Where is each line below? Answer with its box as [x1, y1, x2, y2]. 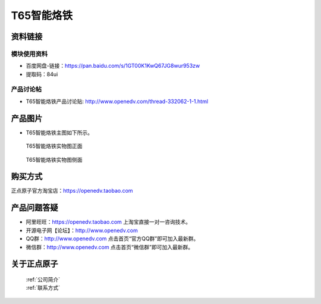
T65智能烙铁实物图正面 [26, 143, 83, 150]
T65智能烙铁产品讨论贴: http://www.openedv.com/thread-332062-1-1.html [26, 98, 208, 105]
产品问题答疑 [11, 203, 58, 213]
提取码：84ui [26, 70, 58, 77]
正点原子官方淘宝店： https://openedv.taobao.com [11, 187, 133, 195]
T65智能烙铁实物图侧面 [26, 156, 83, 163]
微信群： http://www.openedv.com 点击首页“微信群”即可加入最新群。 [26, 243, 193, 250]
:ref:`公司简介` [26, 275, 61, 283]
